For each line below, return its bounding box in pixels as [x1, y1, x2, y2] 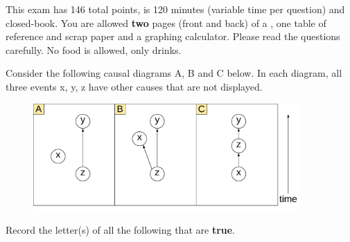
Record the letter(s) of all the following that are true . [6, 223, 236, 237]
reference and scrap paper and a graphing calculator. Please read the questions [6, 29, 340, 44]
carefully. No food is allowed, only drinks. [6, 42, 182, 57]
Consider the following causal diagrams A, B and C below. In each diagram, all [6, 66, 342, 80]
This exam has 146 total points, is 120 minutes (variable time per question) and [6, 2, 345, 16]
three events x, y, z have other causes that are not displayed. [6, 79, 263, 93]
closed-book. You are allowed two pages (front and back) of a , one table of [6, 15, 326, 30]
